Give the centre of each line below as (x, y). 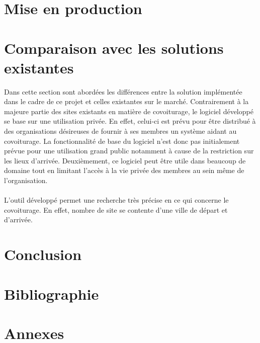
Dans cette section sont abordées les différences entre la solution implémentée (123, 91)
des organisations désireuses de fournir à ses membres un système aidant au (120, 131)
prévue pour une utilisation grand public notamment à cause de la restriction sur (129, 151)
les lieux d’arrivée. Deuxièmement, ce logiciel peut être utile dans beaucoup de (125, 160)
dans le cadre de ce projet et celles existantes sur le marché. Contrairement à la (126, 101)
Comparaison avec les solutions (114, 48)
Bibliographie (52, 293)
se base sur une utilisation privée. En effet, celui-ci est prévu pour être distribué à (130, 121)
